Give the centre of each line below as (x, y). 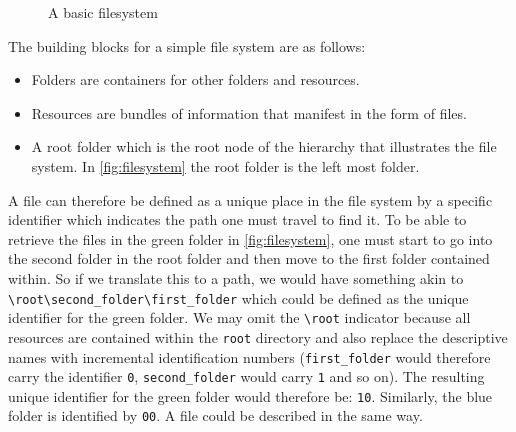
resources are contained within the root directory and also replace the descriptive (258, 336)
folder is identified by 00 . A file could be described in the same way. (215, 415)
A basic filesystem (103, 12)
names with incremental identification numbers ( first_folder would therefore (249, 356)
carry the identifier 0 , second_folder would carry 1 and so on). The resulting (246, 376)
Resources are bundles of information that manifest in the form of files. (249, 112)
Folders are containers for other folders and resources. (195, 79)
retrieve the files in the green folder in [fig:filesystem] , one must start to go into (250, 238)
